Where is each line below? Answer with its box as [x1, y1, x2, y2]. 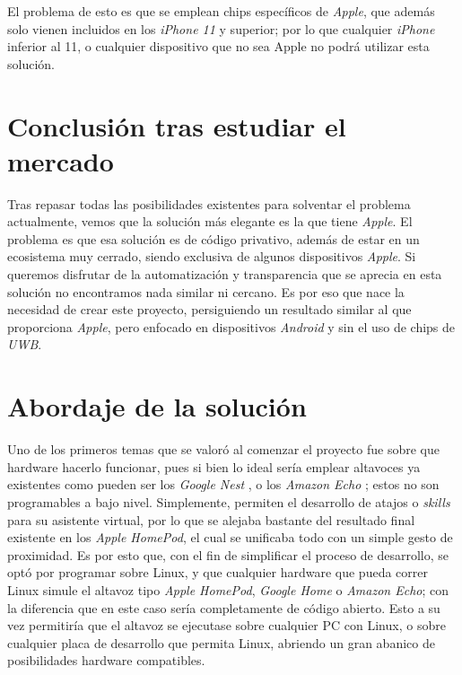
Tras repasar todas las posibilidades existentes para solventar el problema [7, 194, 411, 213]
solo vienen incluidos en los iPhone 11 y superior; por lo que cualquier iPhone [7, 19, 435, 38]
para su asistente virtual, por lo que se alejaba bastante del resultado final [7, 510, 415, 529]
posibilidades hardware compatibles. [7, 651, 205, 670]
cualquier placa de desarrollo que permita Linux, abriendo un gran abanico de [7, 633, 435, 652]
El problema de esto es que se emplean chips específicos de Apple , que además [7, 2, 435, 20]
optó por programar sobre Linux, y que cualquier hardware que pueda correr [7, 563, 428, 582]
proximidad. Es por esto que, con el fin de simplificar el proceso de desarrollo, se [7, 545, 449, 564]
